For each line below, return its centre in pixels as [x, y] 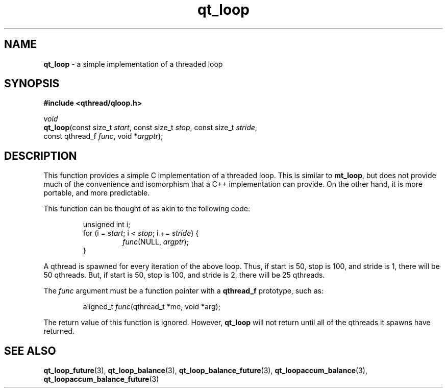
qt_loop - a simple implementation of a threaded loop [133, 64]
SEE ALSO [30, 351]
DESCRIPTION [41, 156]
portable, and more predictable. [97, 193]
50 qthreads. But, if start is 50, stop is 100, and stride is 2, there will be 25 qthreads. [184, 275]
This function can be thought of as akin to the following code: [147, 209]
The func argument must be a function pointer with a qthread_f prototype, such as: [183, 291]
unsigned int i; [107, 225]
